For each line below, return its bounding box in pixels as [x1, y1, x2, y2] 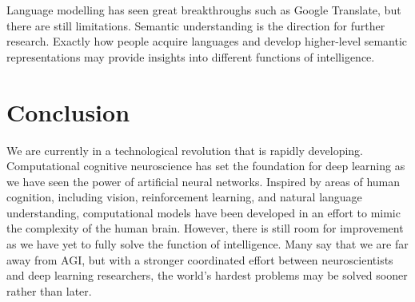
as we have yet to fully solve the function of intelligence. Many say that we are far [6, 236, 409, 252]
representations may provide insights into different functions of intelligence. [6, 48, 375, 65]
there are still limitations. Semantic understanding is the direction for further [6, 17, 385, 34]
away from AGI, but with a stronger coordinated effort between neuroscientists [6, 251, 393, 268]
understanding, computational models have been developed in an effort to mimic [6, 204, 401, 221]
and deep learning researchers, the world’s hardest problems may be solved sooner [6, 267, 408, 284]
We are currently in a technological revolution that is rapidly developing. [6, 141, 363, 158]
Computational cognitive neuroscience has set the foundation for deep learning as [6, 157, 405, 174]
